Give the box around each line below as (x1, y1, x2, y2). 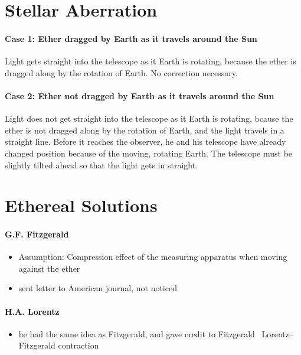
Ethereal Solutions (5, 193, 158, 217)
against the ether (18, 262, 80, 274)
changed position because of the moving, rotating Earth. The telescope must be (5, 146, 293, 159)
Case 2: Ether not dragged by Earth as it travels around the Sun (5, 89, 274, 102)
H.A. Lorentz (5, 305, 60, 317)
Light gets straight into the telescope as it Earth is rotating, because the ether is (5, 55, 296, 67)
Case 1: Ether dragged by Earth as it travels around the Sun (5, 32, 257, 44)
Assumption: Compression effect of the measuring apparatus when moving (18, 250, 287, 263)
